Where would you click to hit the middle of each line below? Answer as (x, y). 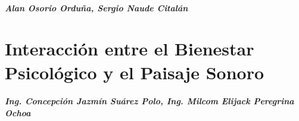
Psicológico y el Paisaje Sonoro (135, 72)
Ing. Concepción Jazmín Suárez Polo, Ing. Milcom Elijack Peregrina (149, 101)
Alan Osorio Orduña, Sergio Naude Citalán (96, 7)
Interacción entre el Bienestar (130, 49)
